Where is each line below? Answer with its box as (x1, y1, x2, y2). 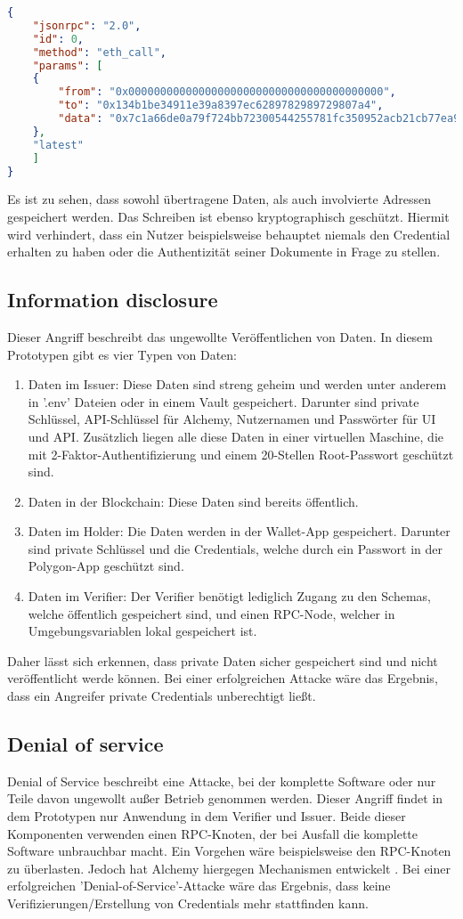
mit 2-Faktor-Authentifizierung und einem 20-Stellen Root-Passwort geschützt (28, 444, 454, 463)
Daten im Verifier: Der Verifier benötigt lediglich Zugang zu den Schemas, (28, 587, 431, 606)
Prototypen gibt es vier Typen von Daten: (7, 345, 238, 363)
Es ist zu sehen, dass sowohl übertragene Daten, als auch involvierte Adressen (7, 190, 432, 208)
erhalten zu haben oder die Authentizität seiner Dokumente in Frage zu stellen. (7, 242, 441, 261)
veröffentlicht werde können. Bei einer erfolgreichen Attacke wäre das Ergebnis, (7, 669, 438, 687)
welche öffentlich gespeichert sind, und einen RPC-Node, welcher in (28, 604, 395, 622)
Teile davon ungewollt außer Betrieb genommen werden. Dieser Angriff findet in (7, 789, 443, 808)
